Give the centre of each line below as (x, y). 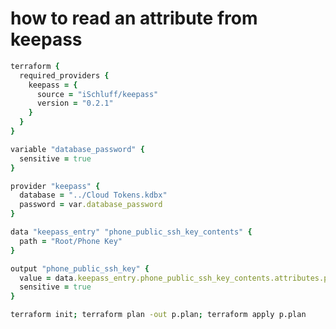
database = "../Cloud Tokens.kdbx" (93, 195)
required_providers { (64, 75)
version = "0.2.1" (75, 103)
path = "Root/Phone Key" (71, 241)
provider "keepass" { (55, 186)
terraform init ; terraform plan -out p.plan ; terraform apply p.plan (158, 315)
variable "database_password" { (77, 149)
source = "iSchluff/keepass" (97, 94)
